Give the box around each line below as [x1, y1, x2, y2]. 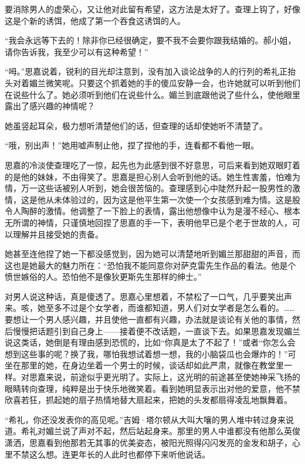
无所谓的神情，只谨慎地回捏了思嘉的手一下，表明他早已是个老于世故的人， [5, 216, 292, 228]
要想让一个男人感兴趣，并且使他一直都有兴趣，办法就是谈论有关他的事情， [5, 313, 292, 326]
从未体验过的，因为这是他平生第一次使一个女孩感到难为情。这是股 [45, 193, 300, 205]
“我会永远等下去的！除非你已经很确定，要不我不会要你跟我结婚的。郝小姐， [5, 34, 296, 46]
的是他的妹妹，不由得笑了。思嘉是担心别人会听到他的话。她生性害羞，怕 [5, 170, 284, 182]
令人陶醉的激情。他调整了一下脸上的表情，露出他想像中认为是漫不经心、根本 [5, 205, 300, 217]
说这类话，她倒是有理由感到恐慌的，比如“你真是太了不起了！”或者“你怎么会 [5, 336, 296, 348]
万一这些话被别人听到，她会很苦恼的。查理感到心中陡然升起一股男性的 [21, 182, 292, 194]
